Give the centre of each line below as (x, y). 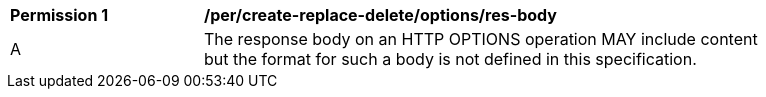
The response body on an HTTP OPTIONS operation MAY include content (481, 39)
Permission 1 (59, 15)
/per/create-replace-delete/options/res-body (380, 15)
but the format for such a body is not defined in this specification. (450, 59)
